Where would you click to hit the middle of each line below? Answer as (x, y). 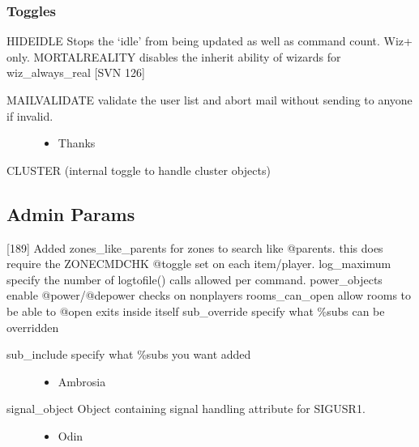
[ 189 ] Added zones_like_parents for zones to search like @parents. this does (195, 247)
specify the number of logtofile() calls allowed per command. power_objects (195, 279)
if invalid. (30, 115)
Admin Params (71, 213)
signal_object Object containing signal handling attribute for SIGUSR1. (186, 409)
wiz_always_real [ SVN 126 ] (76, 72)
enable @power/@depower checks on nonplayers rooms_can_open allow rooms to (209, 295)
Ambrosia (82, 381)
